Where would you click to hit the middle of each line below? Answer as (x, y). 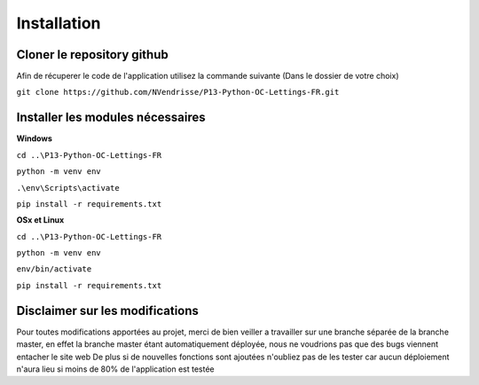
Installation (59, 23)
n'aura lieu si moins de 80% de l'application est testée (115, 369)
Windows (34, 138)
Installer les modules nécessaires (111, 118)
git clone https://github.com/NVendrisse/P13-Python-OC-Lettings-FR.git (178, 92)
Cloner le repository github (92, 55)
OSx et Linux (40, 220)
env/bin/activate (54, 269)
